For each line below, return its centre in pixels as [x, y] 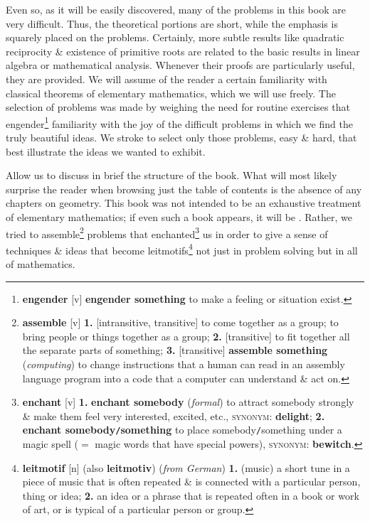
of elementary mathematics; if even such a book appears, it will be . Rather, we [179, 216]
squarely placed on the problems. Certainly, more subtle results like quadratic [175, 37]
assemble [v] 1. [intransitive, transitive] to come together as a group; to [180, 322]
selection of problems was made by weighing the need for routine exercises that [178, 107]
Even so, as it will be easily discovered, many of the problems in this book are [176, 9]
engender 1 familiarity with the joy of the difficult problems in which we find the [179, 122]
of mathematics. [41, 264]
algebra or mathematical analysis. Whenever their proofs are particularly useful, [180, 65]
